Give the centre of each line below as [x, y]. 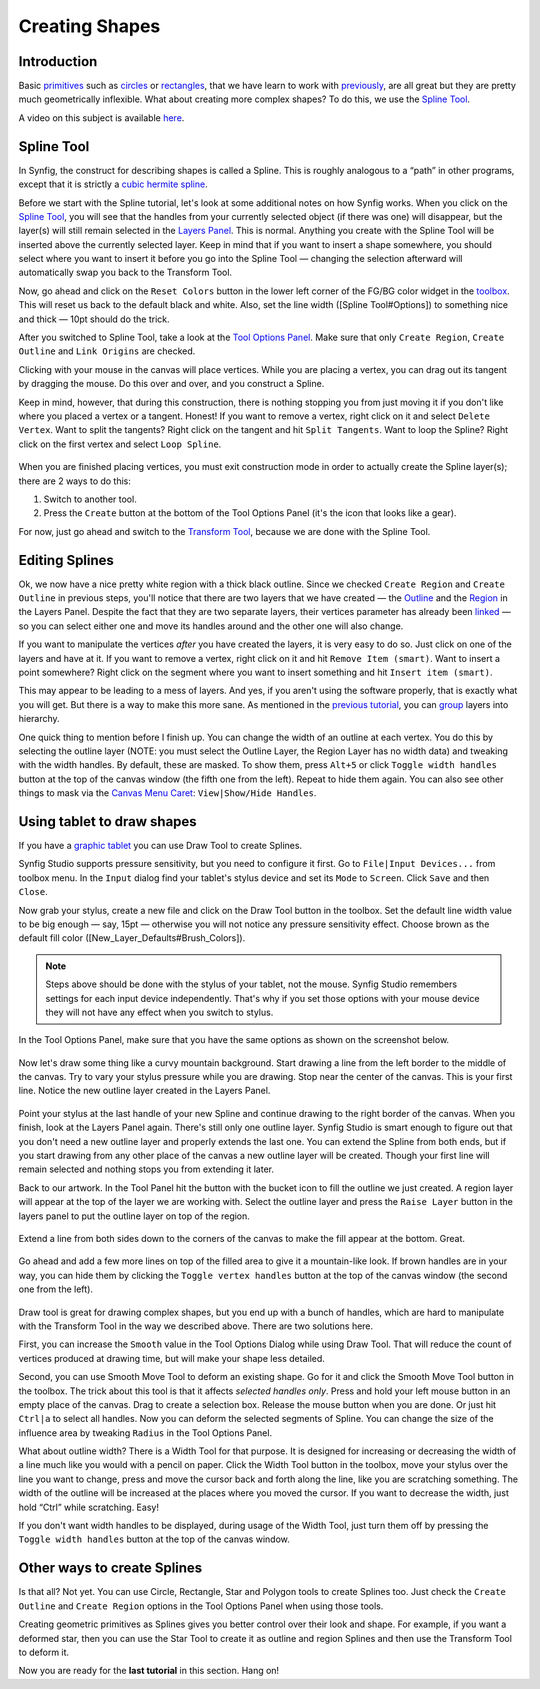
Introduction [58, 61]
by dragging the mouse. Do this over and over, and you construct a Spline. [171, 384]
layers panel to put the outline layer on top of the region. [134, 1216]
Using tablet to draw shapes [107, 821]
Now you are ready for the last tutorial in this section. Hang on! [149, 1671]
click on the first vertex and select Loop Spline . [120, 444]
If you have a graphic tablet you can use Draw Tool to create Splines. [160, 846]
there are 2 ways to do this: [75, 481]
